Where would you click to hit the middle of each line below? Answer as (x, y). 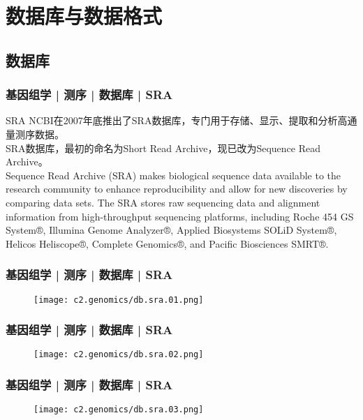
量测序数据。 (35, 134)
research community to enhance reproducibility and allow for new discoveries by (177, 189)
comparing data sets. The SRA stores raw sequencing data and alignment (163, 202)
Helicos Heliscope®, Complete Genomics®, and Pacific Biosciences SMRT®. (167, 243)
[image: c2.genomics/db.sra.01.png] (119, 300)
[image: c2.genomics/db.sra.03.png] (119, 410)
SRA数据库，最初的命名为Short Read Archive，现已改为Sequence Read (163, 148)
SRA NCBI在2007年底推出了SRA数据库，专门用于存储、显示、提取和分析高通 (181, 120)
